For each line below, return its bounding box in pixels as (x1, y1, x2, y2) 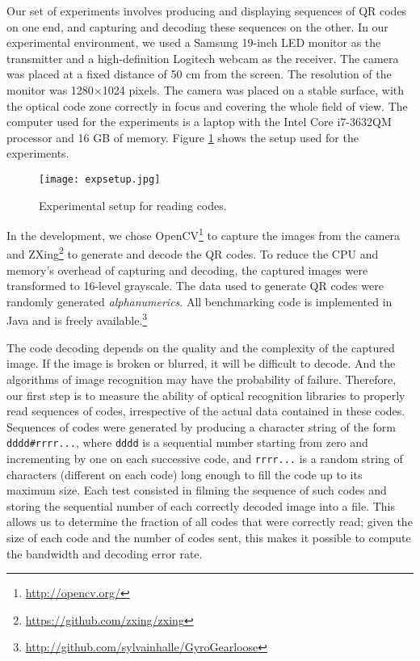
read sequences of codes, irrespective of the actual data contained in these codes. (6, 402, 405, 419)
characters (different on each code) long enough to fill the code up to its (6, 465, 363, 482)
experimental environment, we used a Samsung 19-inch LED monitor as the (6, 34, 381, 51)
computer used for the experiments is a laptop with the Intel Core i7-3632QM (6, 113, 392, 130)
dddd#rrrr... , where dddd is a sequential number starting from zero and (6, 434, 368, 451)
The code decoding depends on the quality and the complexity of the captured (6, 339, 395, 356)
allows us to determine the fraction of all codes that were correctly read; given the (6, 513, 413, 530)
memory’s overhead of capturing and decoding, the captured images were (6, 261, 368, 278)
